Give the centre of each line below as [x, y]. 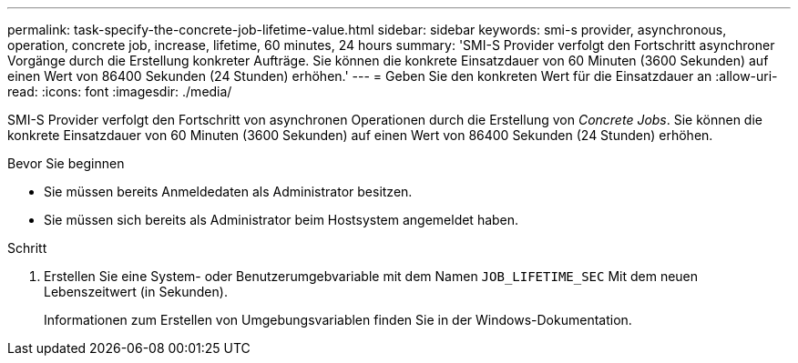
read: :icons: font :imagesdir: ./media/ [120, 91]
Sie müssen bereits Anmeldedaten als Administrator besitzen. [228, 192]
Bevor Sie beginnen [66, 163]
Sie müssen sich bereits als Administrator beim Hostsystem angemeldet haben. [281, 220]
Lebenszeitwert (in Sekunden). [136, 292]
